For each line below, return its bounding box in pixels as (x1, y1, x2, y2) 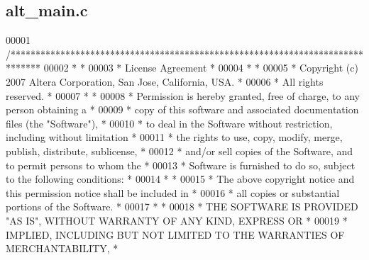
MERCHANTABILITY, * (6, 241, 119, 256)
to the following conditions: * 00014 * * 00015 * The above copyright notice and (6, 171, 355, 186)
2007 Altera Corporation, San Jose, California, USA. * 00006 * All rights (6, 74, 324, 89)
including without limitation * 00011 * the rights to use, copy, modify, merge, (6, 130, 343, 145)
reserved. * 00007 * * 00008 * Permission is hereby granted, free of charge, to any (6, 88, 360, 103)
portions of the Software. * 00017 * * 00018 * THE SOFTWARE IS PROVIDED (6, 199, 358, 214)
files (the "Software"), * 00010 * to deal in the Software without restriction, (6, 115, 333, 130)
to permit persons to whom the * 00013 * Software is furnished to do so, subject (6, 157, 356, 172)
